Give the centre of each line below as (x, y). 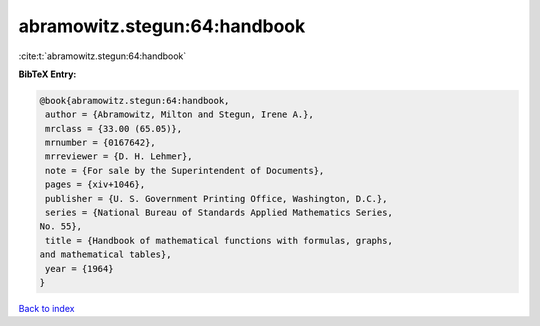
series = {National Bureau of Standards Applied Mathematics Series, (219, 213)
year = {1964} (79, 268)
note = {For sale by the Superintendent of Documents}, (185, 170)
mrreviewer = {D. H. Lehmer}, (119, 156)
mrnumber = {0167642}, (101, 143)
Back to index (46, 308)
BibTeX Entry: (47, 74)
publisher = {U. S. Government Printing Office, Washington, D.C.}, (216, 198)
